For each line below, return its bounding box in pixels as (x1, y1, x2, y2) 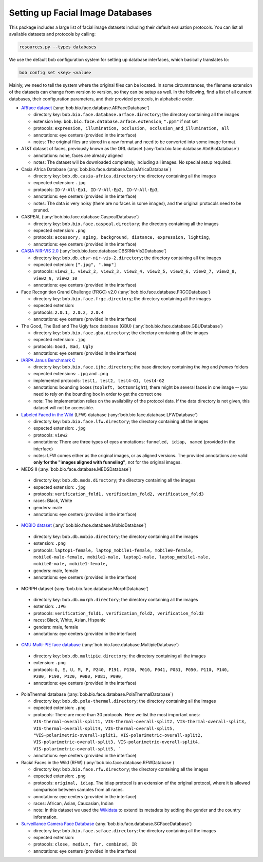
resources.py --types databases (19, 44, 97, 50)
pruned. (33, 207, 50, 213)
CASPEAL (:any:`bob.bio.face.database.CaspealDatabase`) (21, 214, 139, 220)
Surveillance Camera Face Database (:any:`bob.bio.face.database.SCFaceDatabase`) (21, 821, 192, 827)
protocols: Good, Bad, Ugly (33, 344, 94, 349)
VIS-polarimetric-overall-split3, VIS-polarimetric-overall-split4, (33, 739, 201, 745)
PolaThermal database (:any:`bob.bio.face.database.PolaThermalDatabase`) (21, 691, 173, 697)
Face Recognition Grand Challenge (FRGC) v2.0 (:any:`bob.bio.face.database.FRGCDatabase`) (21, 289, 211, 295)
